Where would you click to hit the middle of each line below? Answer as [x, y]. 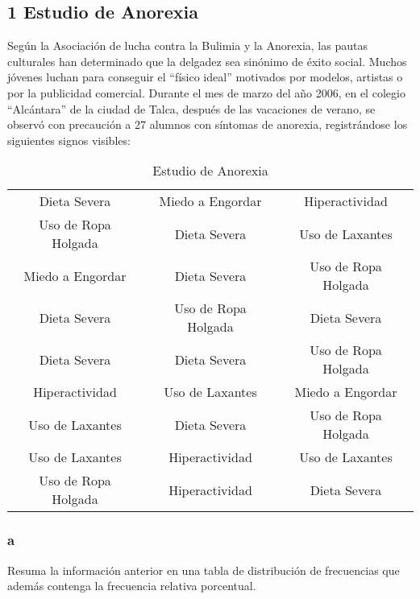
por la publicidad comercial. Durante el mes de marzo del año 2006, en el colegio [206, 92]
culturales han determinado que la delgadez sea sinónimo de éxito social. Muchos [207, 61]
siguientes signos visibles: [69, 140]
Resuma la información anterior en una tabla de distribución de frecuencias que [204, 570]
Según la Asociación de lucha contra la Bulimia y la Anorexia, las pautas [187, 45]
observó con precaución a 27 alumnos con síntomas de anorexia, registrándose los [208, 124]
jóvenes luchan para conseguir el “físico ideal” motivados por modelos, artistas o [205, 77]
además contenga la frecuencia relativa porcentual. [132, 586]
